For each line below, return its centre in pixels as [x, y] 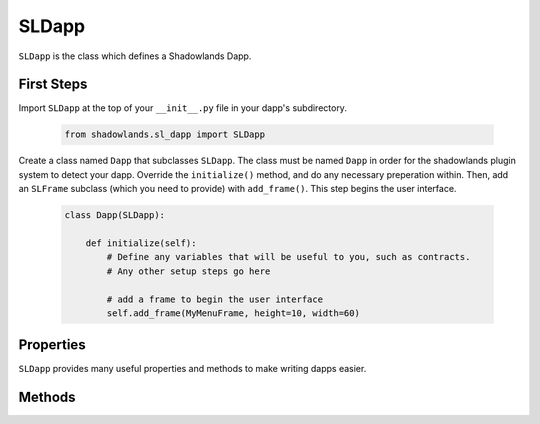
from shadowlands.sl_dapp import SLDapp [164, 134]
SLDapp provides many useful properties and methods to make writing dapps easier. [192, 369]
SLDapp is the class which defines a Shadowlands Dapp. [135, 56]
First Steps [53, 84]
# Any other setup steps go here [188, 271]
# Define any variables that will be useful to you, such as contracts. [288, 257]
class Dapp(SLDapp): [114, 215]
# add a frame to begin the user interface [215, 299]
